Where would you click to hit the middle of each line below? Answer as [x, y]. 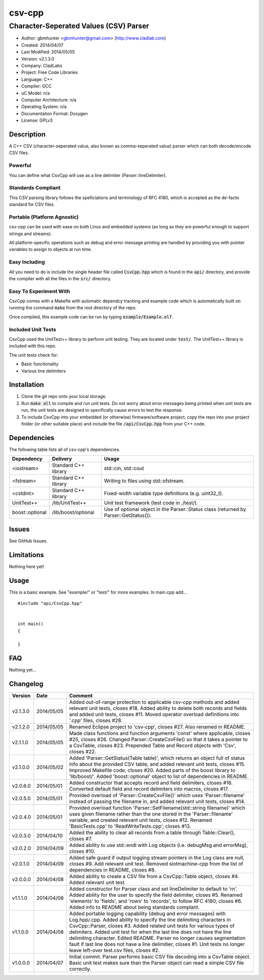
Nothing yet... [23, 670]
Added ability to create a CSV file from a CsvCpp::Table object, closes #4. [154, 876]
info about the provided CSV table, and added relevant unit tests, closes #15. [157, 764]
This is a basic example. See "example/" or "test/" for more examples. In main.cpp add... [98, 592]
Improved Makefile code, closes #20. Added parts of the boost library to [152, 770]
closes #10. [82, 851]
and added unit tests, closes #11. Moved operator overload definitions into [154, 714]
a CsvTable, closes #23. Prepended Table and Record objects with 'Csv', [153, 746]
